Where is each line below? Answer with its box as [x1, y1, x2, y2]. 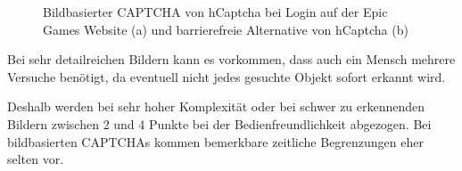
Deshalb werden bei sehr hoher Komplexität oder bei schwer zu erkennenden [7, 97, 425, 116]
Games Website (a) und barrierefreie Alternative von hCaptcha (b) [43, 20, 408, 38]
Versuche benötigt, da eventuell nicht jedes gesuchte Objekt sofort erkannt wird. [7, 67, 446, 85]
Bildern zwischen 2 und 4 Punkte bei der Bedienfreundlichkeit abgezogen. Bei [7, 114, 432, 133]
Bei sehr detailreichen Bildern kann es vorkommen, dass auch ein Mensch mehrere [7, 50, 456, 69]
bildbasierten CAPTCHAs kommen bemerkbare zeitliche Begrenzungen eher [7, 132, 424, 151]
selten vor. [7, 150, 64, 168]
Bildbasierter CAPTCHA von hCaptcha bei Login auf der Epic [43, 3, 388, 20]
